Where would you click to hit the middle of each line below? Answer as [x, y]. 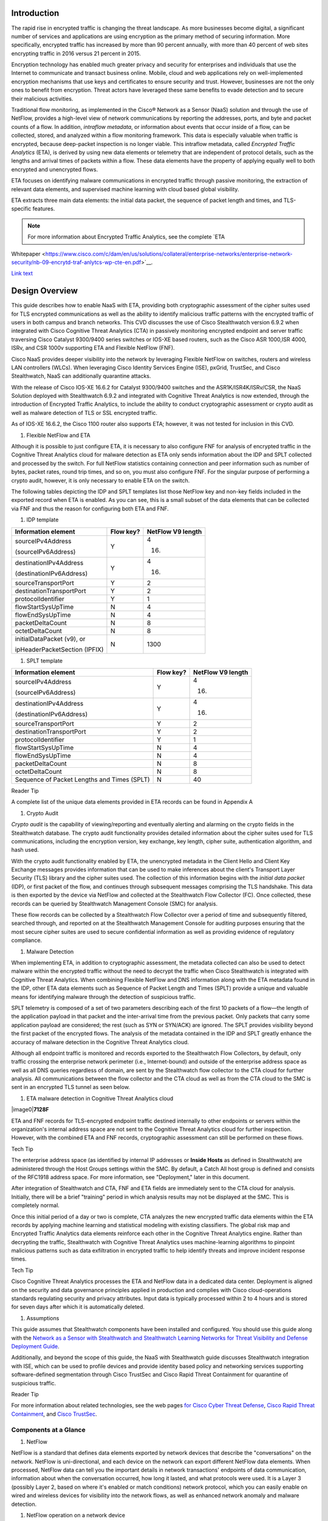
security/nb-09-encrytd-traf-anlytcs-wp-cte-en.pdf [76, 262]
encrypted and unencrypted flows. [55, 169]
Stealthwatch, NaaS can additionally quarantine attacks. [81, 376]
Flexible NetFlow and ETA [58, 435]
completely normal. [36, 1205]
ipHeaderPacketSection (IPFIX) [59, 649]
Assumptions [43, 1318]
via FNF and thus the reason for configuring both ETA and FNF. [90, 509]
